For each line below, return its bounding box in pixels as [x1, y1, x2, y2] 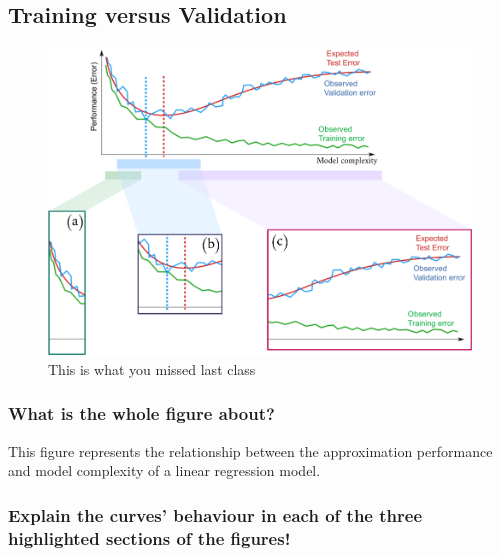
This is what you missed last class [48, 358, 256, 379]
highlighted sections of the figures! [8, 525, 291, 550]
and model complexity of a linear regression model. [8, 460, 321, 481]
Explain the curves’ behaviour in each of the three [8, 502, 423, 527]
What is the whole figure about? [8, 401, 275, 426]
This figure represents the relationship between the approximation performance [8, 440, 493, 461]
